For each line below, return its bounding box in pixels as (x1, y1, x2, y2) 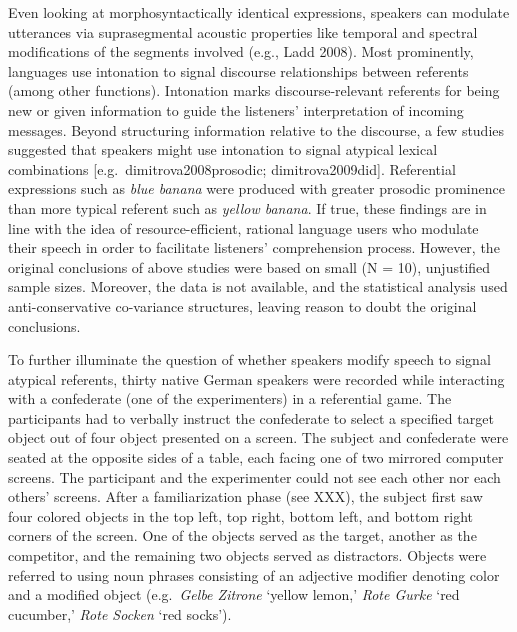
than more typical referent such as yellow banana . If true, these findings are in (8, 197, 487, 218)
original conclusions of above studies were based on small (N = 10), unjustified (8, 256, 491, 277)
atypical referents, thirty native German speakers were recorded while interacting (8, 368, 505, 389)
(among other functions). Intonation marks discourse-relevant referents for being (8, 80, 500, 101)
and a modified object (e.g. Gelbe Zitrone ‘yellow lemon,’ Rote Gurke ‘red (8, 584, 460, 605)
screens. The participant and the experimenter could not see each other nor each (8, 466, 501, 487)
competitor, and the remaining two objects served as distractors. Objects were (8, 545, 487, 566)
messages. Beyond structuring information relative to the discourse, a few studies (8, 119, 505, 140)
